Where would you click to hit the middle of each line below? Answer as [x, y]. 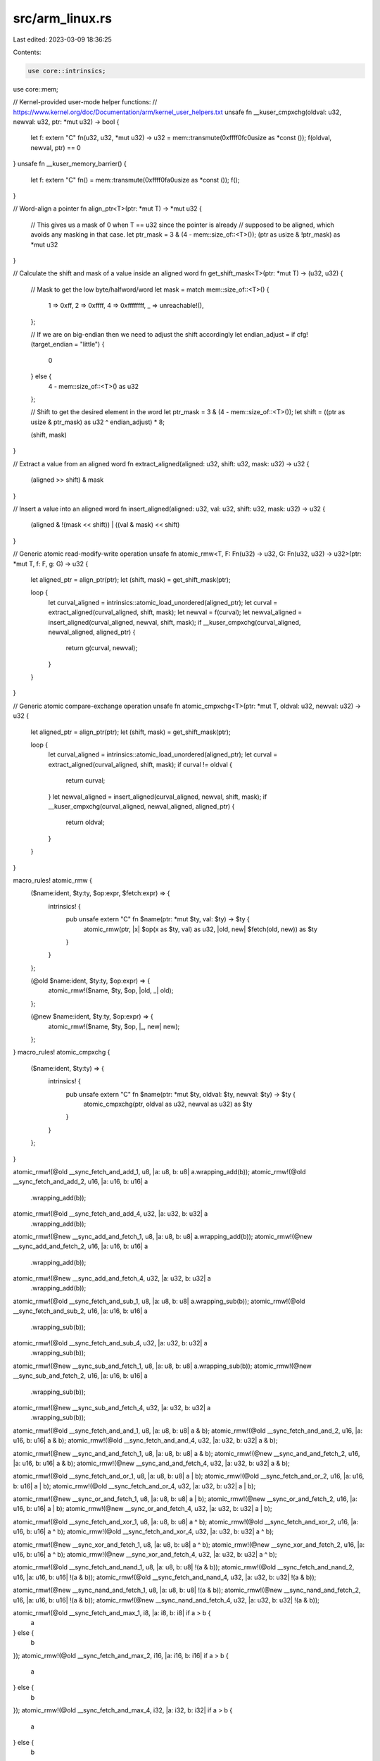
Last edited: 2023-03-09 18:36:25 [62, 39]
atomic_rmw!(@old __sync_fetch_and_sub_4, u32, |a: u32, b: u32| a [110, 1343]
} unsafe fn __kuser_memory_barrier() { [70, 164]
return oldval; [85, 822]
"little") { [92, 344]
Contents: [27, 52]
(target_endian [52, 344]
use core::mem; [36, 89]
